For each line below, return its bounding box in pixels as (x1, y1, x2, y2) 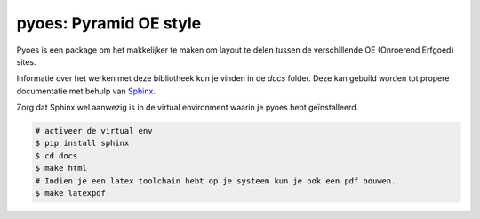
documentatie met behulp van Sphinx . (16, 85, 156, 96)
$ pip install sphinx (35, 138, 130, 149)
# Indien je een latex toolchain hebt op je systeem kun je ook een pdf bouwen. (35, 175, 396, 186)
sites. (16, 56, 36, 67)
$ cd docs (35, 150, 78, 160)
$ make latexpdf (35, 188, 107, 199)
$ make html (35, 163, 88, 174)
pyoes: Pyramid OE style (16, 13, 202, 33)
